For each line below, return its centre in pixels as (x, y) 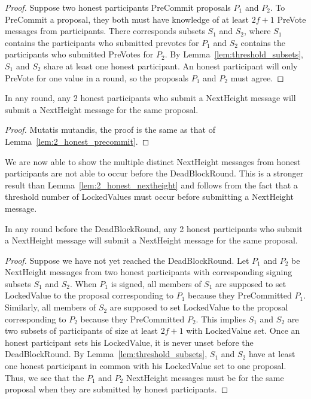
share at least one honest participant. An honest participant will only (171, 66)
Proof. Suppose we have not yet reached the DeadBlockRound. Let (127, 260)
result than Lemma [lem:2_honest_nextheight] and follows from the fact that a (151, 185)
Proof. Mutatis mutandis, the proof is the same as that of (110, 130)
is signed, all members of (156, 283)
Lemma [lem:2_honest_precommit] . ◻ (77, 141)
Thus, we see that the (45, 377)
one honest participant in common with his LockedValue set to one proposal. (146, 366)
